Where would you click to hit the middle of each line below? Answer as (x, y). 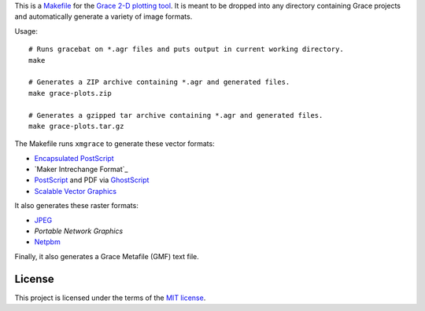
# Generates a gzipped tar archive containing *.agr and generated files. (176, 115)
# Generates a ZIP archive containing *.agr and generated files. (159, 82)
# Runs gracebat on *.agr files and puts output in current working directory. (186, 49)
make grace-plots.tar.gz (76, 126)
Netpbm (47, 242)
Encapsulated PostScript (74, 158)
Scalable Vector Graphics (76, 191)
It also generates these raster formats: (77, 206)
